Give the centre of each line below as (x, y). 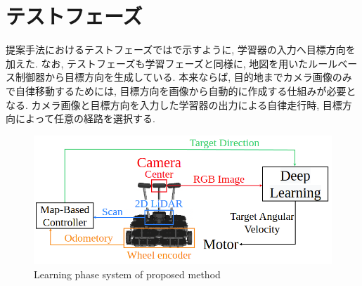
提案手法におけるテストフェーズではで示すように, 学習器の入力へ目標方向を (181, 50)
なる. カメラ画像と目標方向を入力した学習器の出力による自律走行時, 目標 (174, 104)
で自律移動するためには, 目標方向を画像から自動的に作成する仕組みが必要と (181, 90)
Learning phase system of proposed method (127, 274)
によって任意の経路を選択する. (85, 118)
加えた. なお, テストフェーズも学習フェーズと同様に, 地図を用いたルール (172, 63)
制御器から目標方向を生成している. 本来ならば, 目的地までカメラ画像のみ (183, 77)
